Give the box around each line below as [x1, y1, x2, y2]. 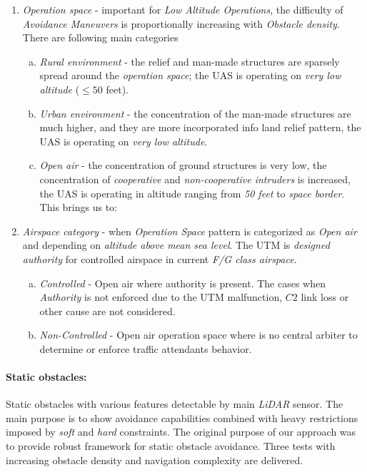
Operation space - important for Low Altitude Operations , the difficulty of [22, 2, 343, 16]
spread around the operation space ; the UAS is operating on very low [39, 68, 341, 83]
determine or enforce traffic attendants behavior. [39, 341, 252, 356]
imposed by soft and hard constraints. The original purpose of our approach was [6, 424, 356, 439]
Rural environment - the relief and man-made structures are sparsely [39, 53, 340, 68]
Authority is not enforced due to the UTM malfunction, [39, 289, 283, 304]
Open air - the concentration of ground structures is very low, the [39, 158, 327, 173]
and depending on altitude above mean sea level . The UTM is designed [22, 237, 330, 252]
